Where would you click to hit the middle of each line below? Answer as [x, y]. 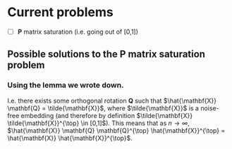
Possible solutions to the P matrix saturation [106, 54]
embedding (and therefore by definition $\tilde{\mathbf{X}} [106, 115]
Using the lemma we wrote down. [66, 85]
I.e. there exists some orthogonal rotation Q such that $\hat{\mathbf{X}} [112, 101]
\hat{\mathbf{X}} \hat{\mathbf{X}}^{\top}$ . [70, 138]
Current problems [61, 12]
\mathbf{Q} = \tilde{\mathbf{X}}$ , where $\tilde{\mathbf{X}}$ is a [103, 108]
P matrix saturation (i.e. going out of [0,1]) [78, 32]
